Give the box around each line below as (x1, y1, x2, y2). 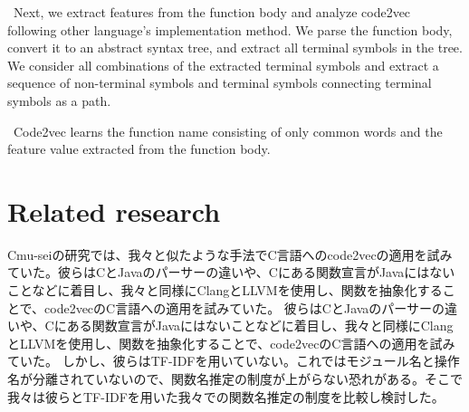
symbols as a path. (7, 91, 111, 110)
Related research (7, 192, 221, 229)
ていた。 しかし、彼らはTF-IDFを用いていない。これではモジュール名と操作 (7, 351, 460, 370)
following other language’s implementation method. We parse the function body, (7, 20, 453, 39)
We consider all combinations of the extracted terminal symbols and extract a (7, 55, 439, 74)
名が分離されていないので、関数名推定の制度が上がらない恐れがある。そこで (7, 369, 464, 388)
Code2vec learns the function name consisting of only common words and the (13, 121, 443, 140)
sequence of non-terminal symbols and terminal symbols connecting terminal (7, 73, 432, 92)
